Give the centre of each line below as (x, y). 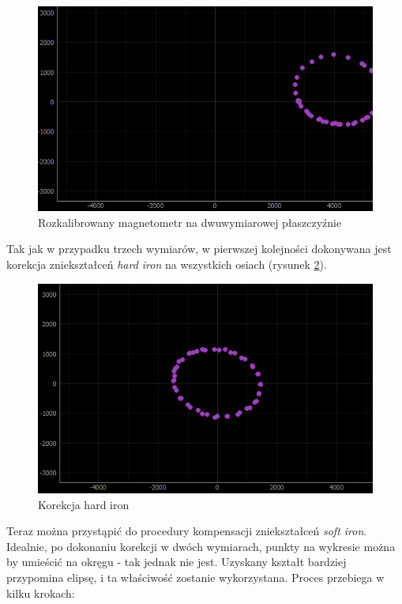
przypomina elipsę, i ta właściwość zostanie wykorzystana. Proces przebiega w (195, 577)
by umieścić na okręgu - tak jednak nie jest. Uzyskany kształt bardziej (177, 562)
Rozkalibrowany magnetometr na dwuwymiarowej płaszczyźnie (190, 222)
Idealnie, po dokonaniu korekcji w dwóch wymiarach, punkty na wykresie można (201, 546)
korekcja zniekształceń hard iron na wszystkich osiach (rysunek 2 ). (167, 264)
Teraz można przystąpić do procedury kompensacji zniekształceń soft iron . (187, 531)
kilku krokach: (41, 593)
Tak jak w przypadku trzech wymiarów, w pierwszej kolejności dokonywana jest (199, 249)
